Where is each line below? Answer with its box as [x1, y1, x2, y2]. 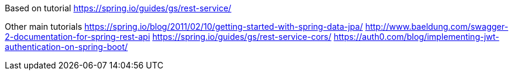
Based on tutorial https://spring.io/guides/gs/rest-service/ [5, 3, 232, 13]
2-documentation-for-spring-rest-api [5, 32, 151, 42]
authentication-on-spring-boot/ [5, 42, 128, 52]
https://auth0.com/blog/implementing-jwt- [333, 32, 499, 42]
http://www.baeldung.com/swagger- [365, 21, 508, 32]
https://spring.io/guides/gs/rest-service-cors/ [152, 32, 331, 42]
